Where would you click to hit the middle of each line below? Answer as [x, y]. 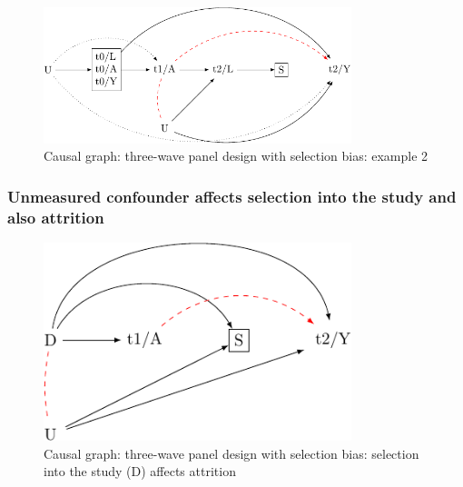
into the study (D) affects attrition [140, 471]
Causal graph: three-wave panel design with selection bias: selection [231, 453]
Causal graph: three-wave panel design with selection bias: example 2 [236, 156]
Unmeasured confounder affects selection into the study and [232, 196]
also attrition [56, 217]
